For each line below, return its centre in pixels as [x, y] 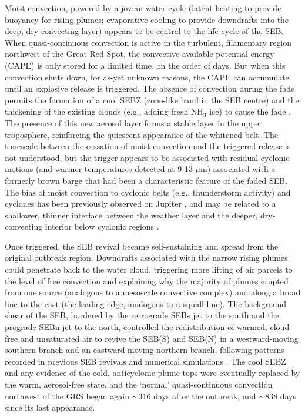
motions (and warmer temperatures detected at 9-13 [99, 169]
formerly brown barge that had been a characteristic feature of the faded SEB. [146, 180]
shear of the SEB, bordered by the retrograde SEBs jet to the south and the [142, 315]
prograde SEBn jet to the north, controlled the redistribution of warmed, [136, 327]
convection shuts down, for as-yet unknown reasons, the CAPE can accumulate [147, 77]
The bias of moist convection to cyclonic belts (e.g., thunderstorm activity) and [148, 192]
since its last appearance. [50, 407]
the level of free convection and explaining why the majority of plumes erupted [147, 280]
